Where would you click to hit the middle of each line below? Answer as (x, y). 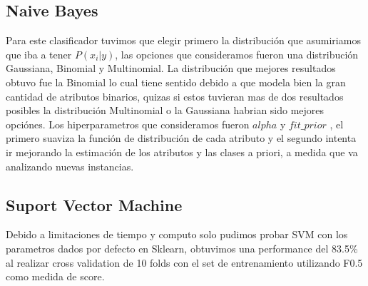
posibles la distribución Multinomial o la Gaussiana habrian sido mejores (165, 110)
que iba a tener (39, 54)
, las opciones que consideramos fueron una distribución (237, 54)
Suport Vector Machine (94, 204)
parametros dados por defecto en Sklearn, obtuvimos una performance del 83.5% (182, 248)
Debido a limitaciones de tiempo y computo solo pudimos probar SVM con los (177, 234)
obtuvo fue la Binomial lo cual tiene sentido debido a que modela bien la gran (176, 82)
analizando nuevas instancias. (70, 166)
